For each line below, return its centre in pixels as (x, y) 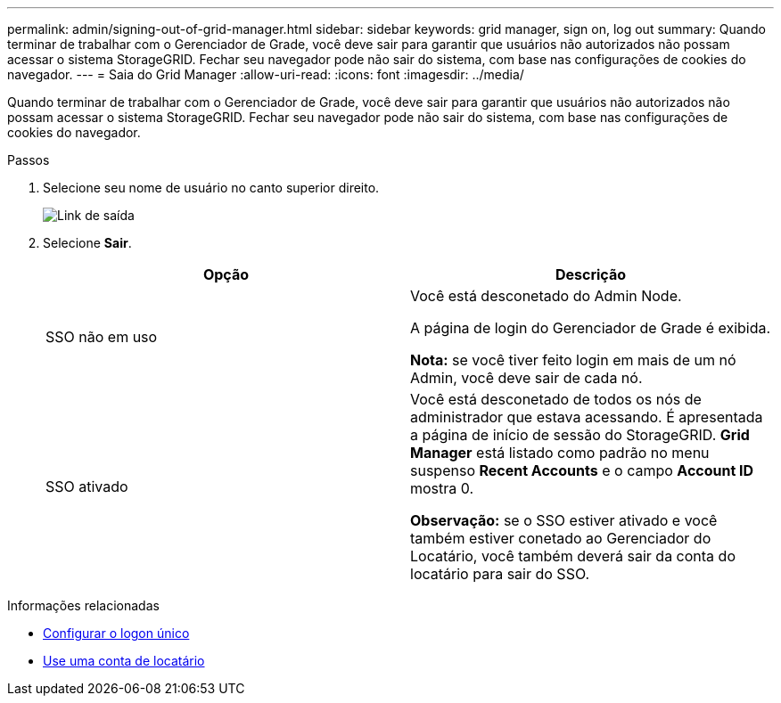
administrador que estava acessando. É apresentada (587, 417)
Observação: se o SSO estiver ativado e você (564, 520)
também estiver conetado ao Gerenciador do (561, 538)
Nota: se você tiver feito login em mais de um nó (573, 360)
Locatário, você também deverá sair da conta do (573, 556)
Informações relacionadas (83, 605)
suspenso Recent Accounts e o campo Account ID (582, 470)
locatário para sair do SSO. (500, 574)
